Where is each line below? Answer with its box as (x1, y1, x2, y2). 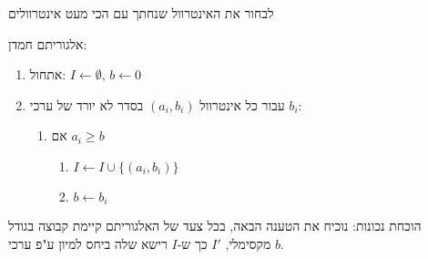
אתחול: (29, 65, 66, 84)
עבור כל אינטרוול (199, 95, 285, 114)
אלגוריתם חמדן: (8, 34, 87, 53)
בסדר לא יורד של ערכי (29, 95, 144, 114)
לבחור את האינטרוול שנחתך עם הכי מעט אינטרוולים (8, 4, 274, 22)
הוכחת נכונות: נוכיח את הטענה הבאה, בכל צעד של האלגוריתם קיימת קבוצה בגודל (8, 216, 422, 235)
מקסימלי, (225, 234, 271, 254)
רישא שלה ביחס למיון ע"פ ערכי (8, 234, 168, 254)
